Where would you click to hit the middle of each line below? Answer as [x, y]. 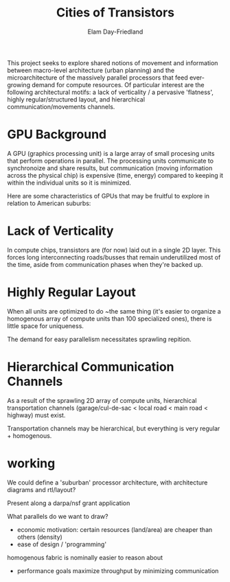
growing [19, 84]
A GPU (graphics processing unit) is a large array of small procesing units [111, 153]
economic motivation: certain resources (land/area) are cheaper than [115, 529]
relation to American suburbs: [49, 203]
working [31, 463]
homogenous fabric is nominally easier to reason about [85, 557]
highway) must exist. [36, 415]
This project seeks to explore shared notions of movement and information [113, 62]
